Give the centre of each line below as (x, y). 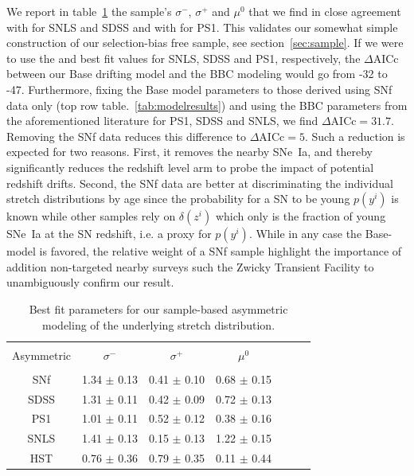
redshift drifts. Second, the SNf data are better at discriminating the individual (200, 183)
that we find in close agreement (325, 11)
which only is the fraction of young (301, 216)
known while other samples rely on (91, 216)
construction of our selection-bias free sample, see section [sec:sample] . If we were (205, 43)
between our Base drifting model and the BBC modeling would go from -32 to (197, 74)
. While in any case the (305, 234)
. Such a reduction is (355, 136)
